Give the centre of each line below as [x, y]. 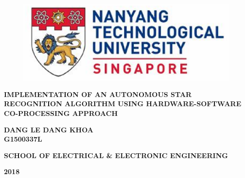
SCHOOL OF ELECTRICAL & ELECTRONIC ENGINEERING [116, 155]
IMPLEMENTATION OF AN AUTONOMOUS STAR [98, 94]
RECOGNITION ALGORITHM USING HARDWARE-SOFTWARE [123, 104]
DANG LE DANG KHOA [49, 129]
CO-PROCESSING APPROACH [61, 113]
